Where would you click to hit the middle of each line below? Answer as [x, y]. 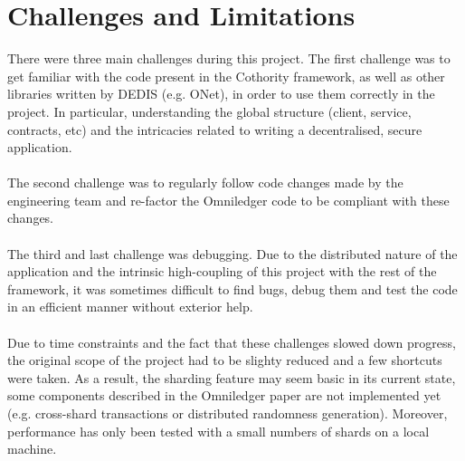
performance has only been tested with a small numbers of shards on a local [218, 431]
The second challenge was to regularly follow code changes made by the [205, 182]
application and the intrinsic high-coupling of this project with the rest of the [222, 271]
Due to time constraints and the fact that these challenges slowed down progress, [232, 342]
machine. [32, 449]
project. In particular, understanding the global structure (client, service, [209, 111]
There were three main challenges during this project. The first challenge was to [229, 58]
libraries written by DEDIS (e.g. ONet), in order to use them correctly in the [221, 94]
